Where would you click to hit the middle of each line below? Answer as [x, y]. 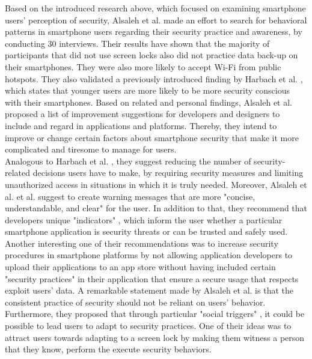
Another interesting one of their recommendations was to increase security [142, 243]
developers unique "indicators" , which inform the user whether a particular [144, 219]
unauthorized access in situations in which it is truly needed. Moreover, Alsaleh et [156, 184]
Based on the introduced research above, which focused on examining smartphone [155, 8]
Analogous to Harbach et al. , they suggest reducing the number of [128, 161]
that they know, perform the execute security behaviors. [108, 349]
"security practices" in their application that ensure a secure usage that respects [152, 278]
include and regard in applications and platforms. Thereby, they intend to [141, 125]
